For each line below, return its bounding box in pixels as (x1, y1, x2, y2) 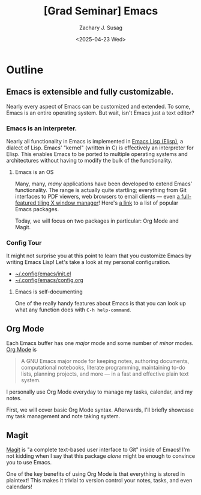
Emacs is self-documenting (14, 288, 83, 295)
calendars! (6, 483, 32, 490)
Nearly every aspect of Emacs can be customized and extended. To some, (6, 103, 191, 110)
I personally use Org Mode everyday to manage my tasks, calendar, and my (6, 388, 193, 395)
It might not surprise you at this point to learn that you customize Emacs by (6, 252, 192, 259)
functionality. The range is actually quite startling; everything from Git (14, 187, 187, 194)
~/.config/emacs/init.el (14, 270, 71, 277)
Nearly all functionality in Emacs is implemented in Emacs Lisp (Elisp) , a (6, 138, 184, 145)
